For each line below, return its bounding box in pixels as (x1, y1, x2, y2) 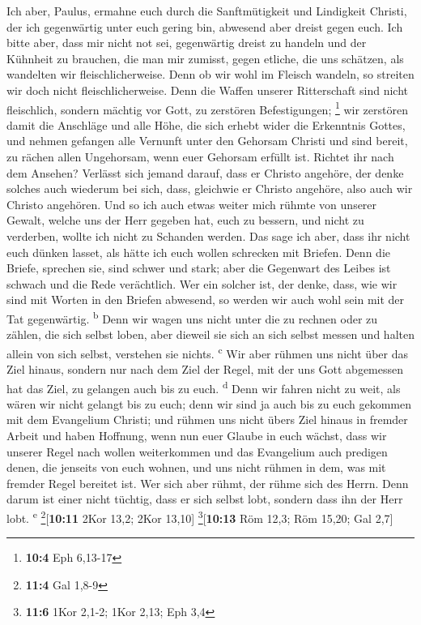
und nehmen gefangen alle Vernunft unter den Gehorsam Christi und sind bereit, (6, 132, 408, 149)
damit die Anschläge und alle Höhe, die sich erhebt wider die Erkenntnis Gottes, (6, 116, 406, 133)
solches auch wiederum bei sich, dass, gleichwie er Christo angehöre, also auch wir (6, 180, 413, 197)
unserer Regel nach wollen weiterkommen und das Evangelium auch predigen (6, 443, 388, 460)
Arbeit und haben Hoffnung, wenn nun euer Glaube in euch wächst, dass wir (6, 427, 387, 444)
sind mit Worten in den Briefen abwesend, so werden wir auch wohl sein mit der (6, 291, 405, 308)
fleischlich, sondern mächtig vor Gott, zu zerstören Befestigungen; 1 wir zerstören (6, 98, 408, 118)
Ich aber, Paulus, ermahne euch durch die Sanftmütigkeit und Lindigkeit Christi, (6, 2, 407, 19)
